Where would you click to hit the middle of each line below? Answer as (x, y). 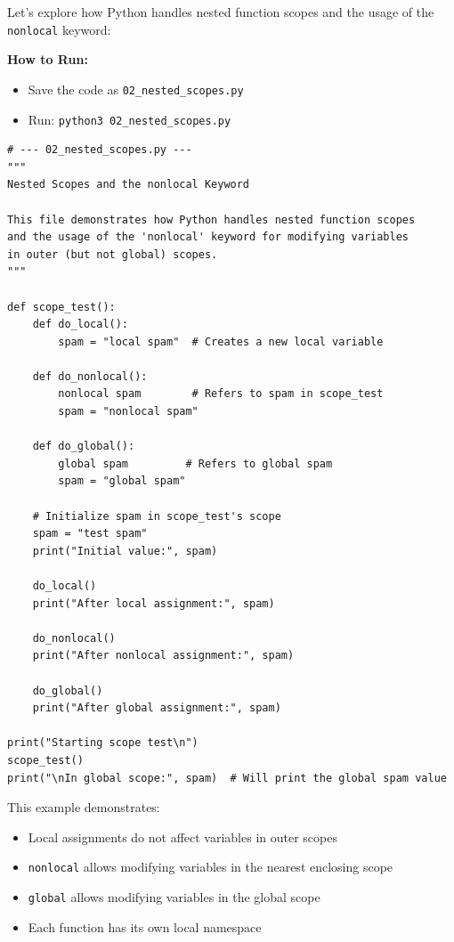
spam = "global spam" (122, 481)
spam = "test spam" (90, 534)
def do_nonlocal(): (90, 376)
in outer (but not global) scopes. (113, 254)
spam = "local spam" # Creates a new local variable (221, 341)
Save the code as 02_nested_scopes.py (136, 89)
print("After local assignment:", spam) (154, 603)
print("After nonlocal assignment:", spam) (163, 656)
